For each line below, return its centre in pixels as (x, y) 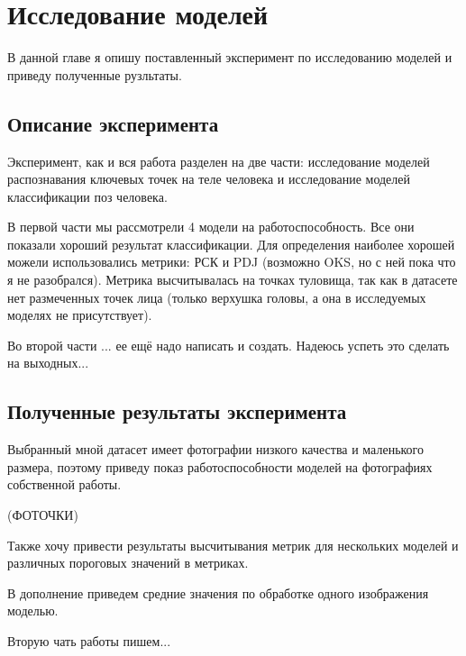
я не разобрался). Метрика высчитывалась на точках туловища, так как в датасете (233, 280)
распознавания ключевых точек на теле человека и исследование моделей (209, 179)
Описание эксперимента (113, 123)
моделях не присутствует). (80, 315)
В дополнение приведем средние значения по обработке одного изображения (218, 592)
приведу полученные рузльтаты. (95, 74)
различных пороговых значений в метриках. (128, 563)
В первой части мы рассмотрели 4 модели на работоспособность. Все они (211, 227)
